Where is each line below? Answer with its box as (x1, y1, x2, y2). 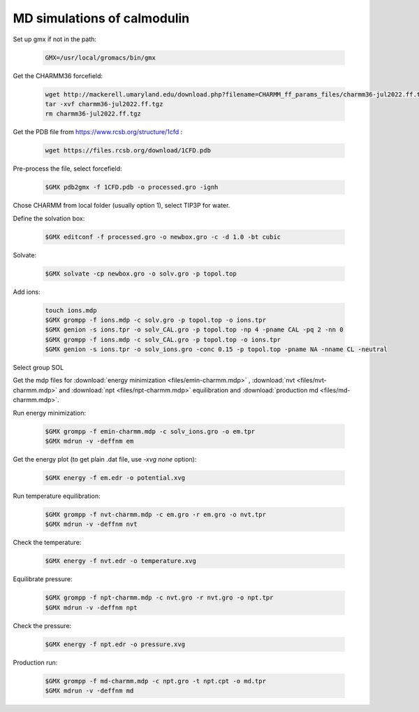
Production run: (13, 658, 58, 667)
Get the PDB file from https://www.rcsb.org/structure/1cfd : (13, 128, 183, 136)
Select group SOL (13, 364, 64, 372)
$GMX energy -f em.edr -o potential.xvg (45, 474, 185, 482)
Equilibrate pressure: (13, 575, 73, 583)
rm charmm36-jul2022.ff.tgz (45, 110, 141, 118)
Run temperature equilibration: (13, 492, 101, 500)
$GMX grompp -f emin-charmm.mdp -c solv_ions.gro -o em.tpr (45, 427, 256, 435)
